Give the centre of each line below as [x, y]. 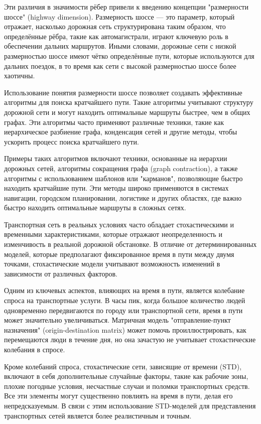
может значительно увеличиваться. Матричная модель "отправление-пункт [117, 320]
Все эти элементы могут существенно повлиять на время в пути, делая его [118, 396]
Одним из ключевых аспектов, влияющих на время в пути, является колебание [124, 290]
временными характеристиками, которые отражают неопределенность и [113, 234]
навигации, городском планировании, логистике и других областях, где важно [123, 197]
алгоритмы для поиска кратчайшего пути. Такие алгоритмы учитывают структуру [129, 102]
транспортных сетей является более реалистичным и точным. [98, 415]
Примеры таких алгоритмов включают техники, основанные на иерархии [116, 158]
